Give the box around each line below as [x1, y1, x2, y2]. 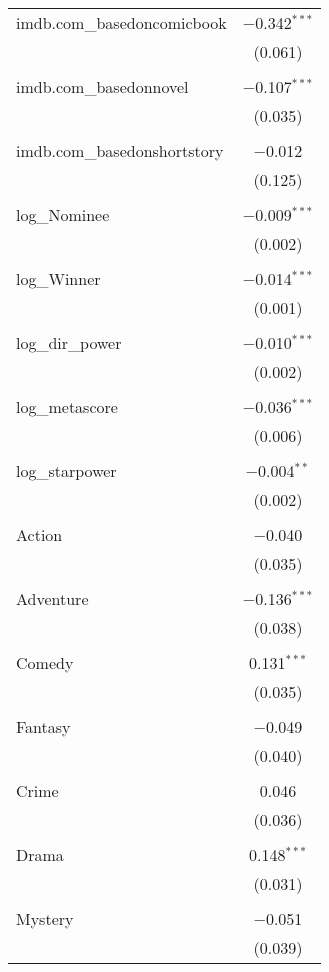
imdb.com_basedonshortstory [16, 139, 224, 162]
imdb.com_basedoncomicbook [16, 11, 227, 34]
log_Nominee [16, 203, 110, 226]
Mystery [16, 907, 74, 930]
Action [16, 523, 63, 546]
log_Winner [16, 267, 101, 290]
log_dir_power [16, 331, 122, 354]
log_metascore [16, 395, 118, 418]
